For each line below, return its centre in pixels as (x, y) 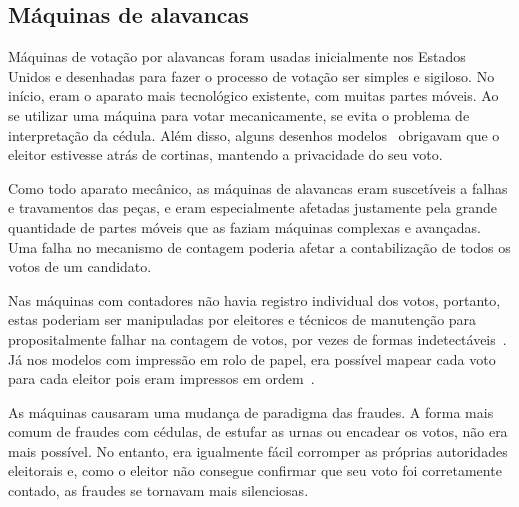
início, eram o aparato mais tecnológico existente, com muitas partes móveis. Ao (253, 95)
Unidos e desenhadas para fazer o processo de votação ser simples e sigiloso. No (251, 75)
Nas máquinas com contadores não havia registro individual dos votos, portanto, (254, 299)
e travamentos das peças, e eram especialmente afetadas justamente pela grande (252, 207)
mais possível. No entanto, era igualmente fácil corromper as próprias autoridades (258, 450)
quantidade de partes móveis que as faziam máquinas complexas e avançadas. (244, 226)
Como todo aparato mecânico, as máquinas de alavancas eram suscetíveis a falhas (258, 187)
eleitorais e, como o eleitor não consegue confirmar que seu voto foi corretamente (255, 470)
